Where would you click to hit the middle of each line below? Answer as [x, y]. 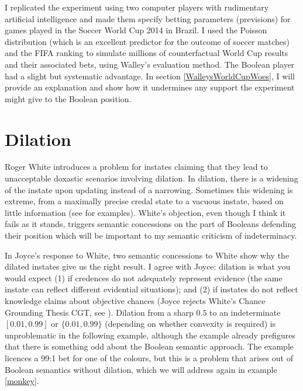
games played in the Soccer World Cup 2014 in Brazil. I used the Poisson [136, 30]
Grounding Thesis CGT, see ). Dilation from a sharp [99, 312]
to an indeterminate [245, 312]
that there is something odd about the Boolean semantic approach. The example [149, 346]
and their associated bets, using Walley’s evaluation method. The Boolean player [150, 64]
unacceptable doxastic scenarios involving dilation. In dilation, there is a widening [151, 178]
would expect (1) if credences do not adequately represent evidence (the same [144, 277]
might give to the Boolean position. [68, 98]
